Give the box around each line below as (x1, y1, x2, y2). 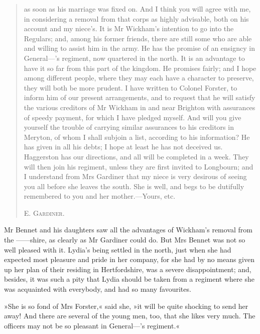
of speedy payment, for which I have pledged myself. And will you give (24, 112, 241, 122)
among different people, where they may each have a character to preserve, (24, 72, 254, 83)
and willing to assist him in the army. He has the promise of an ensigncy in (24, 43, 255, 53)
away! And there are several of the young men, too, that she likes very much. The (4, 310, 255, 321)
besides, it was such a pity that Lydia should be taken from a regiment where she (4, 274, 254, 284)
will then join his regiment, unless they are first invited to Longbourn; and (24, 161, 253, 172)
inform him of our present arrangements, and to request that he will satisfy (24, 92, 255, 103)
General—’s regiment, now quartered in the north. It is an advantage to (24, 52, 245, 63)
